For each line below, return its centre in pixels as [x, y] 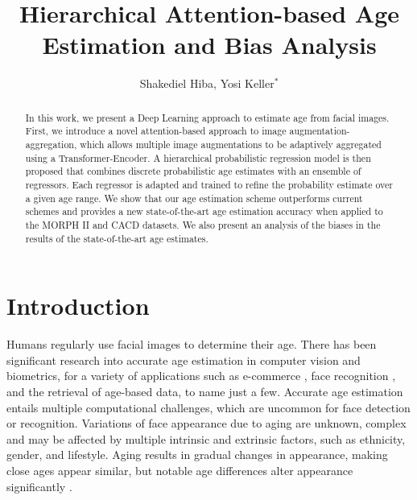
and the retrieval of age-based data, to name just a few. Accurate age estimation [205, 391]
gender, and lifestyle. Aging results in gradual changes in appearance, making [197, 455]
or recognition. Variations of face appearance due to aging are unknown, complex [206, 423]
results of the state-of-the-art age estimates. [117, 238]
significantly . [39, 486]
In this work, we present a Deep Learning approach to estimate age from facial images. [207, 117]
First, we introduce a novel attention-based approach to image [156, 131]
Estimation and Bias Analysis [209, 45]
